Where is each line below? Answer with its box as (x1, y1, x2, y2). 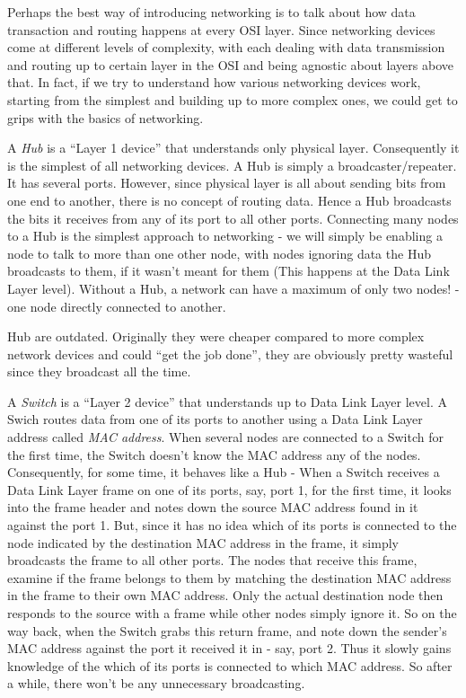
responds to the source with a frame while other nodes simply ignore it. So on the (7, 604, 457, 622)
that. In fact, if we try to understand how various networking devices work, (7, 73, 421, 92)
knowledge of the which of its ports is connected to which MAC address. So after (7, 656, 453, 675)
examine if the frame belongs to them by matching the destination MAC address (7, 568, 452, 587)
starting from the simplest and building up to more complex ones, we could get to (7, 90, 458, 109)
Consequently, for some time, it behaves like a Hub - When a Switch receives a (7, 463, 440, 482)
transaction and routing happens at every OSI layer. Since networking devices (7, 20, 435, 39)
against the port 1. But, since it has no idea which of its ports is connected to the (7, 516, 457, 535)
